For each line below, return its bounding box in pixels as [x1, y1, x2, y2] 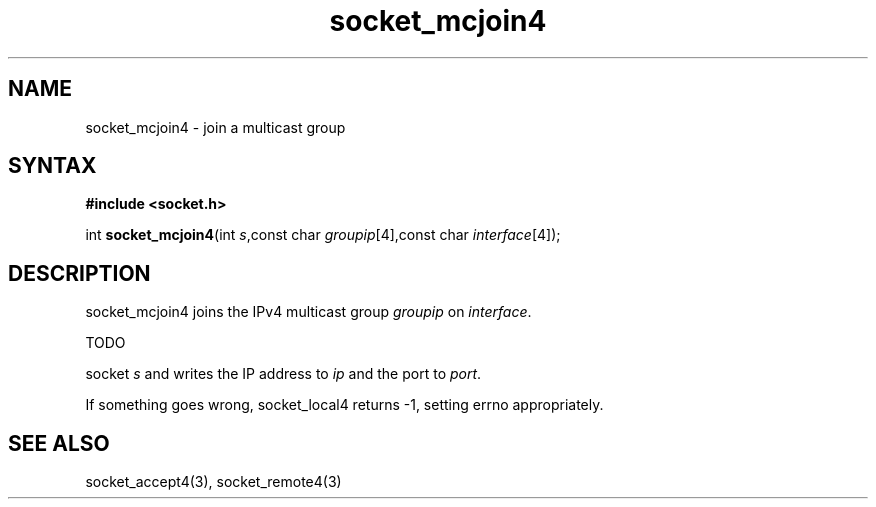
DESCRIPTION [8, 260, 151, 286]
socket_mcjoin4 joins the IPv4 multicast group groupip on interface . [85, 303, 532, 321]
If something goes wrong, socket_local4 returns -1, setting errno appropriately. [85, 396, 604, 414]
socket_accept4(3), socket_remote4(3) [85, 473, 342, 491]
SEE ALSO [8, 430, 110, 456]
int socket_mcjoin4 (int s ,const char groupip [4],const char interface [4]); [85, 226, 561, 244]
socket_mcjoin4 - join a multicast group [85, 118, 346, 136]
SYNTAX [8, 153, 97, 179]
